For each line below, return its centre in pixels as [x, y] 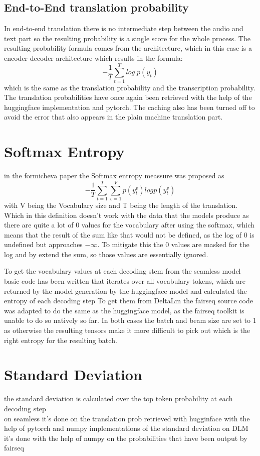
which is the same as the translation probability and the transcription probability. [130, 87]
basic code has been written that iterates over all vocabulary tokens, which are [125, 281]
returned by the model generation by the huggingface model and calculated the [125, 291]
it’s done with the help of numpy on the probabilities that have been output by [126, 438]
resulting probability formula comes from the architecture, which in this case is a [128, 48]
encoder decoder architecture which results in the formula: [93, 58]
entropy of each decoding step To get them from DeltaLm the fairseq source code [128, 301]
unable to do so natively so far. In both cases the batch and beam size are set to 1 [130, 320]
